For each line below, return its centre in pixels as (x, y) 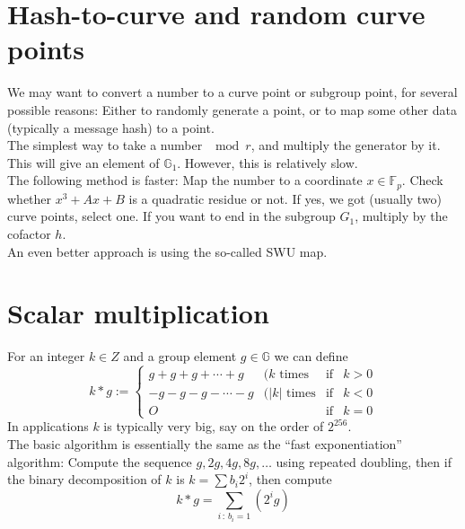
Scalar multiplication (138, 313)
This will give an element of (83, 162)
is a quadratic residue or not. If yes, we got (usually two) (285, 198)
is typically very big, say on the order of (214, 426)
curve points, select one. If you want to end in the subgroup (171, 216)
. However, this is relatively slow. (268, 162)
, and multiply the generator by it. (346, 145)
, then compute (290, 479)
